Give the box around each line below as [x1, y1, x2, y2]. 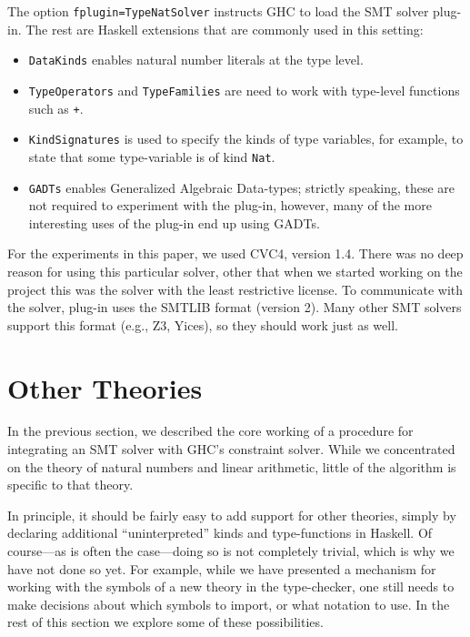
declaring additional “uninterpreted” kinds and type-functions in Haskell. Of [7, 523, 433, 542]
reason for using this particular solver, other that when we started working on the [7, 261, 463, 280]
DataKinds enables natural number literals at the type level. [28, 50, 364, 69]
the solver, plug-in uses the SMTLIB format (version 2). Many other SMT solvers [7, 298, 462, 317]
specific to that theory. [7, 475, 134, 494]
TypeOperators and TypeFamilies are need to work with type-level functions [28, 80, 460, 99]
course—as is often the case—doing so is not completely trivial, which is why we [7, 541, 455, 561]
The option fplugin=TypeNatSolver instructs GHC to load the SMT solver [7, 2, 429, 20]
